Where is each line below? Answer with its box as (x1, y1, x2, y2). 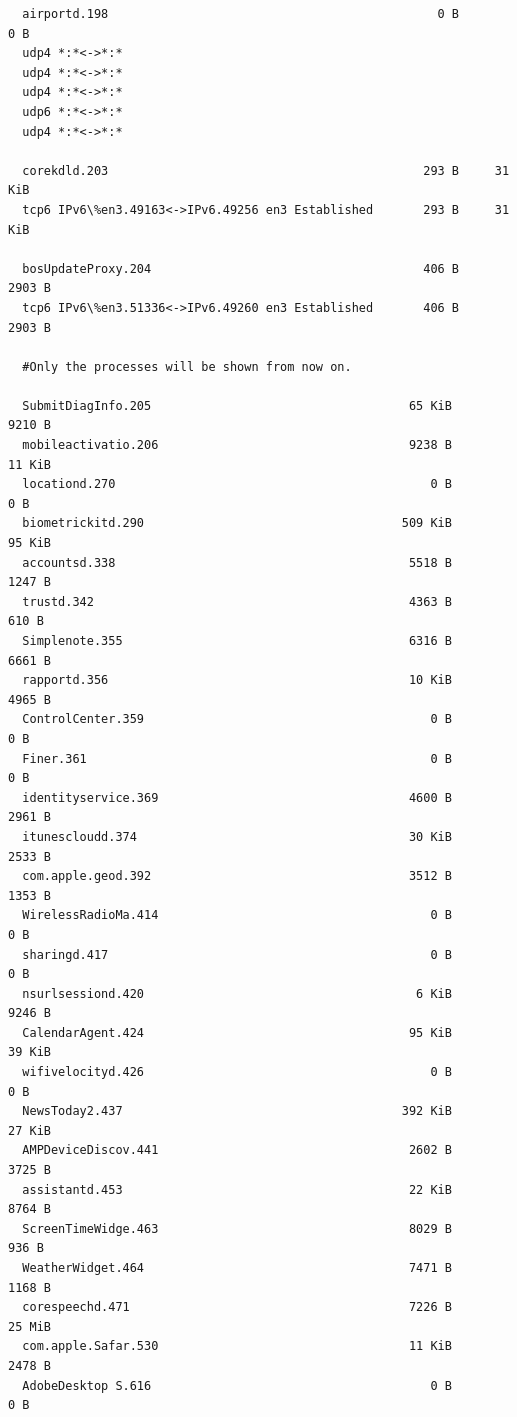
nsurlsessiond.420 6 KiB (22, 986, 452, 1001)
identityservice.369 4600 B (22, 790, 452, 805)
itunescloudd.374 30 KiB (22, 829, 452, 844)
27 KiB (8, 1123, 51, 1138)
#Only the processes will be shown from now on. (22, 359, 352, 374)
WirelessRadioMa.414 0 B (22, 908, 452, 923)
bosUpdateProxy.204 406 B (22, 261, 460, 276)
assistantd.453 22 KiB (22, 1182, 452, 1197)
